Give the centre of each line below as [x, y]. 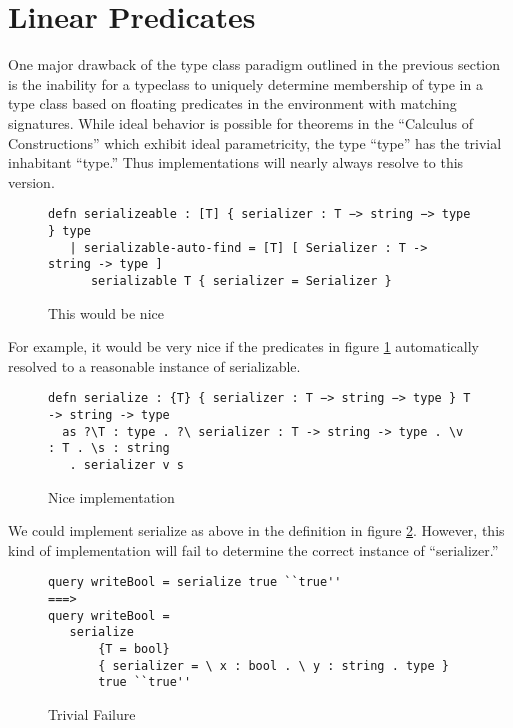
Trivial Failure [92, 714]
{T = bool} [134, 649]
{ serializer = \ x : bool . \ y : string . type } [273, 665]
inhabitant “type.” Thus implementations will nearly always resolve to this [236, 162]
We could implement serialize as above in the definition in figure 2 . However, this [256, 530]
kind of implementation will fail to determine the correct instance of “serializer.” [253, 549]
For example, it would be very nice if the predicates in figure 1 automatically [243, 346]
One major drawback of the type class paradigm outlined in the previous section [254, 64]
